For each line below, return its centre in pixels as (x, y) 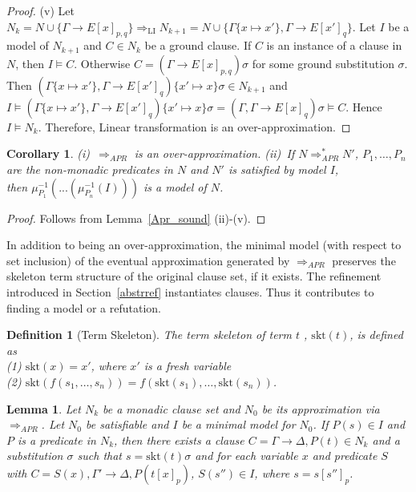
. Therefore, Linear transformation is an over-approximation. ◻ (194, 126)
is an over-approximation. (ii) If (214, 153)
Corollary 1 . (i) (48, 153)
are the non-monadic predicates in (90, 169)
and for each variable (246, 456)
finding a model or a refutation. (84, 307)
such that (99, 456)
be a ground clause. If (198, 45)
